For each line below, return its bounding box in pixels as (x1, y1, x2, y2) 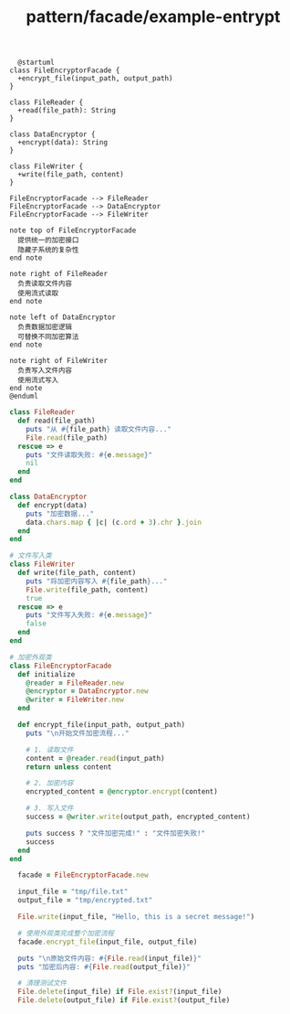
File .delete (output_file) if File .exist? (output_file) (17, 996, 231, 1005)
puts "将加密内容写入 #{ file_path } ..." (26, 576, 168, 586)
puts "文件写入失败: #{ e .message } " (26, 611, 153, 620)
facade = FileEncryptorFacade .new (17, 870, 149, 880)
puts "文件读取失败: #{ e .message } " (26, 450, 153, 459)
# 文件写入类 (9, 551, 52, 560)
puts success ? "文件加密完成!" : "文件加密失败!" (26, 828, 206, 838)
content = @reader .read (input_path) (26, 753, 166, 763)
